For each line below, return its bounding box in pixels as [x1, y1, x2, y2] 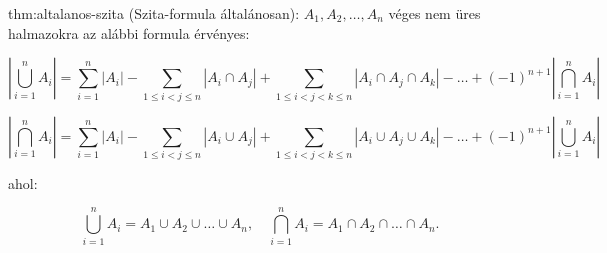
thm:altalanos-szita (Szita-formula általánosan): [8, 3, 300, 23]
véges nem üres [388, 3, 481, 23]
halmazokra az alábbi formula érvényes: [8, 22, 250, 43]
